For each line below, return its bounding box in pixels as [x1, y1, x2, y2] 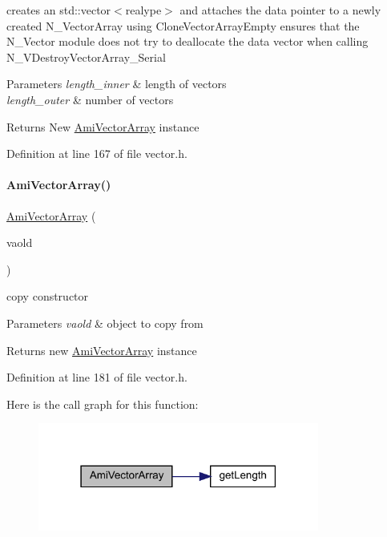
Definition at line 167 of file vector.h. [6, 145, 187, 162]
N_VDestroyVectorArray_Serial [6, 48, 166, 65]
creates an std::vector [6, 2, 111, 18]
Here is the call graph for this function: [6, 395, 199, 412]
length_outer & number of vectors [6, 91, 174, 107]
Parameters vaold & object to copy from [6, 314, 204, 331]
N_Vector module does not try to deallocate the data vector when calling [6, 33, 369, 50]
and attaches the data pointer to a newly [179, 2, 381, 18]
